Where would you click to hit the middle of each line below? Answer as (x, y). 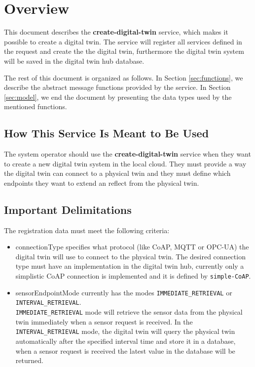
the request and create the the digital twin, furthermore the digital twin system (124, 51)
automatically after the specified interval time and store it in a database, (126, 341)
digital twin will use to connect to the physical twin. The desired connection (130, 256)
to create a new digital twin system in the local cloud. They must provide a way (125, 163)
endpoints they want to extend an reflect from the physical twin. (102, 183)
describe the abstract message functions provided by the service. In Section (117, 87)
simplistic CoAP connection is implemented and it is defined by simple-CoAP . (133, 276)
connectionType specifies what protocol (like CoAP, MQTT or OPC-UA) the (132, 247)
